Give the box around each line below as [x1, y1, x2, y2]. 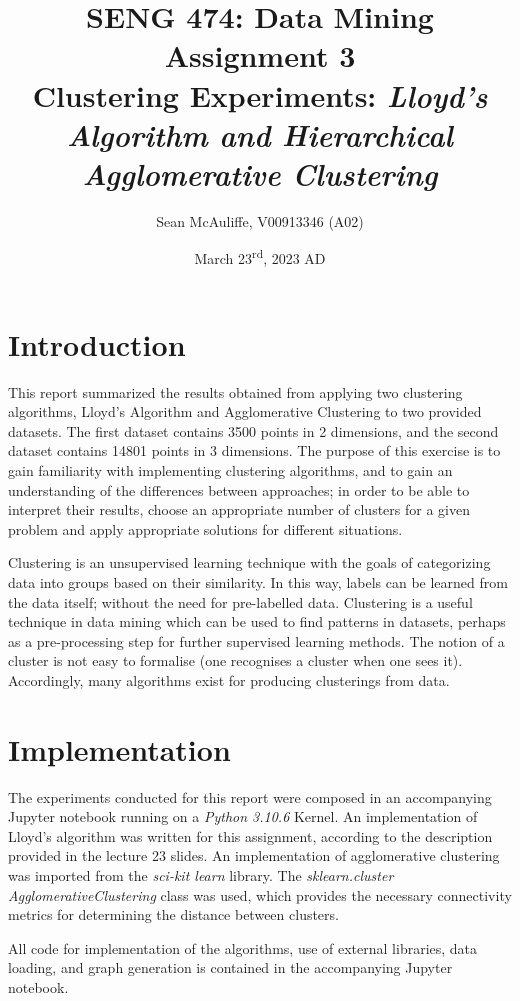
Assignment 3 [164, 35, 356, 76]
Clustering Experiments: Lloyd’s [32, 74, 488, 116]
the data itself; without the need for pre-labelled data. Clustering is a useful [8, 591, 473, 612]
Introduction [8, 323, 186, 364]
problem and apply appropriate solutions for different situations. [8, 518, 403, 539]
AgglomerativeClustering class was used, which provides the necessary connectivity [8, 884, 512, 905]
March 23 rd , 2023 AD [194, 245, 326, 269]
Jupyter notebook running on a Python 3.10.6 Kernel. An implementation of [8, 806, 478, 827]
